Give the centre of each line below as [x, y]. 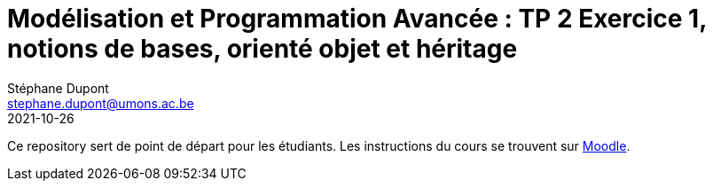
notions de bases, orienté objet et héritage [262, 49]
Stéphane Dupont [58, 88]
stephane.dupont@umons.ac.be [101, 103]
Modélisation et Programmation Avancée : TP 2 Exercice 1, [357, 19]
